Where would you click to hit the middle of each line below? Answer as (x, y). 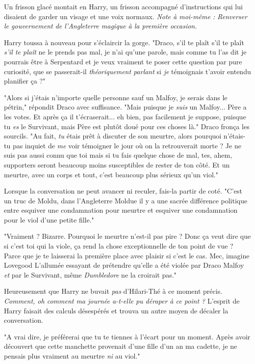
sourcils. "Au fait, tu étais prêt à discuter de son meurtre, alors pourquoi (113, 136)
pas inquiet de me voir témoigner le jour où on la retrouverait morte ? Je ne (127, 145)
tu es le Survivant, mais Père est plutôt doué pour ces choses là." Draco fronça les (127, 126)
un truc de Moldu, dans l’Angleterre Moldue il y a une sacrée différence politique (126, 200)
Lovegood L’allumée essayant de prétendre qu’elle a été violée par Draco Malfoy (124, 265)
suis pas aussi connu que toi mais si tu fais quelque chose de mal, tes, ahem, (118, 155)
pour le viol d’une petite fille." (49, 219)
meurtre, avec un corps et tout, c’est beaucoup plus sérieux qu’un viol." (111, 174)
